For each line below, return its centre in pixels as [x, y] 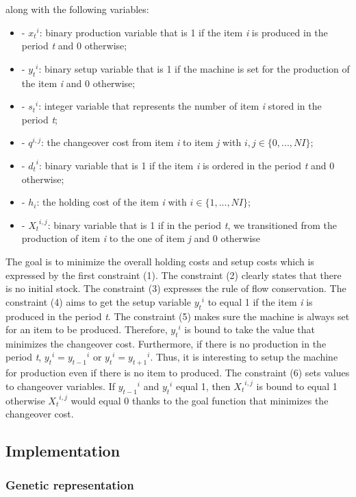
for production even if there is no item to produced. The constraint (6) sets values [178, 373]
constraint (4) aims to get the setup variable [98, 301]
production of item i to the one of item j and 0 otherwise [141, 238]
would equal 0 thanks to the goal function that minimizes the [200, 400]
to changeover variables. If [60, 386]
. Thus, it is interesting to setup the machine [244, 357]
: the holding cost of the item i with [112, 202]
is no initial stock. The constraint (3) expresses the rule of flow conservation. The [176, 288]
